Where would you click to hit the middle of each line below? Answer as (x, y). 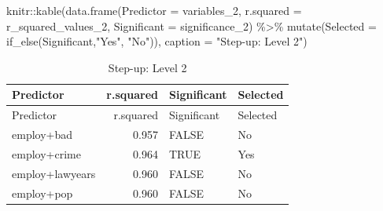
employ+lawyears (54, 173)
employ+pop (42, 193)
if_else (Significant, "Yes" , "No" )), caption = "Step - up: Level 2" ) (157, 41)
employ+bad (42, 135)
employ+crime (46, 153)
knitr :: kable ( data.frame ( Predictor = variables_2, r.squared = (154, 10)
